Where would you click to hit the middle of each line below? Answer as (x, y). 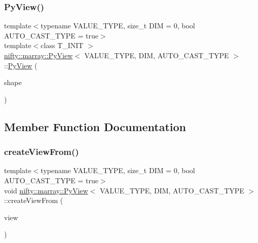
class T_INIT (62, 45)
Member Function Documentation (95, 126)
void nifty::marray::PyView (46, 190)
